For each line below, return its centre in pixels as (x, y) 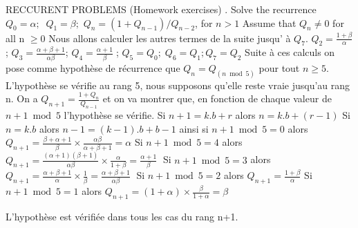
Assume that (269, 22)
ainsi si (194, 128)
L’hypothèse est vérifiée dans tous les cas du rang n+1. (122, 216)
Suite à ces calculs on (290, 52)
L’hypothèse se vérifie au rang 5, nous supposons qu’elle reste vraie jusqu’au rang (178, 85)
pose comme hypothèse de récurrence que (93, 67)
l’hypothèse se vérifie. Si (115, 115)
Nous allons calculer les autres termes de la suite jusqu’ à (170, 38)
